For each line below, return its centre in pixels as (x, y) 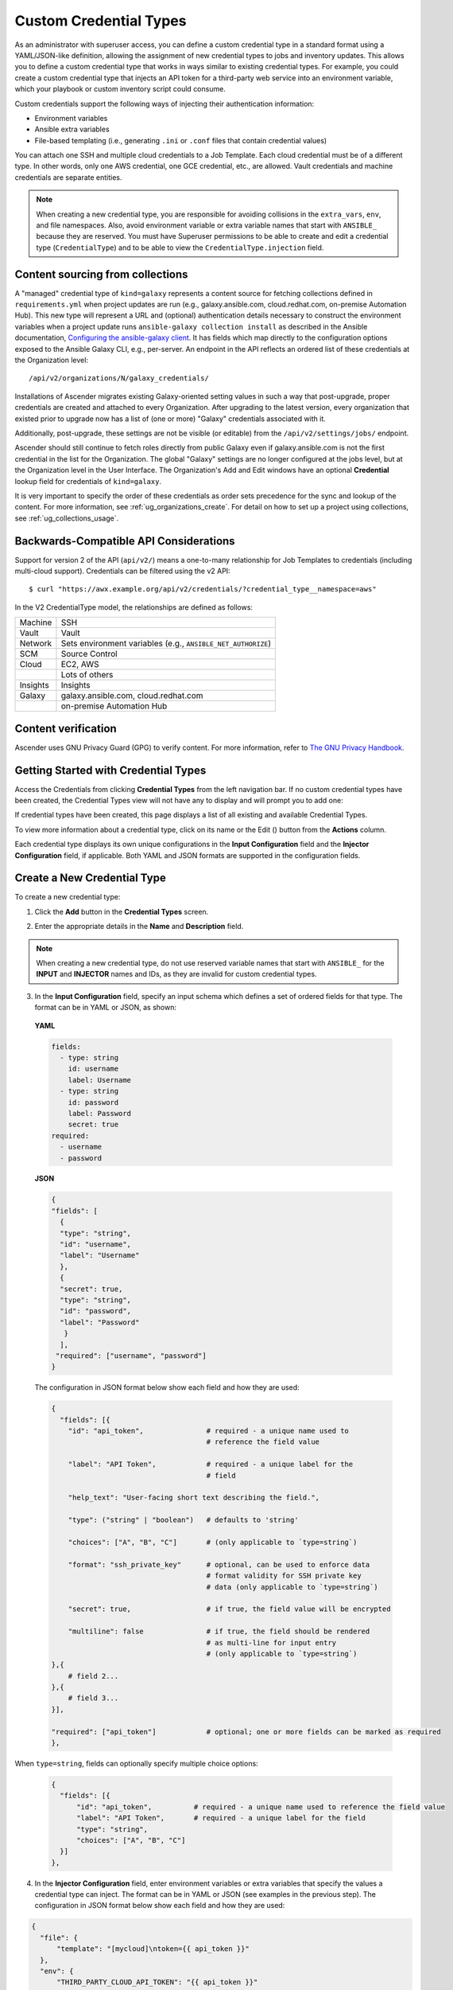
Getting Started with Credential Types (110, 770)
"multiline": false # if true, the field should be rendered (219, 1631)
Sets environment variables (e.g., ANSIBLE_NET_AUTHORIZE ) (166, 643)
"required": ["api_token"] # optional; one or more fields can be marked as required (246, 1732)
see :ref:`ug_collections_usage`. (67, 518)
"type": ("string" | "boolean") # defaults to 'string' (183, 1520)
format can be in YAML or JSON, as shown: (105, 1008)
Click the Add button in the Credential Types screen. (122, 911)
